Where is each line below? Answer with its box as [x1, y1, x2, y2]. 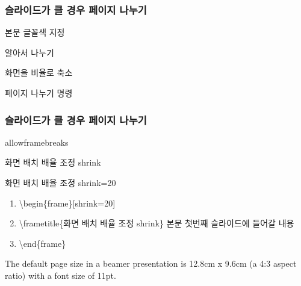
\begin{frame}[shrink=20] [19, 196, 116, 209]
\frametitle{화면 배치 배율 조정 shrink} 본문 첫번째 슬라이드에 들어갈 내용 [19, 217, 294, 229]
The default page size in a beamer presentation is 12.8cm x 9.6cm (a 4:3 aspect [5, 257, 297, 270]
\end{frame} [19, 237, 66, 249]
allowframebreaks [5, 135, 69, 148]
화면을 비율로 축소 [5, 66, 73, 79]
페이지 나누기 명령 [5, 87, 73, 99]
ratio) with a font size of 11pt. [5, 269, 116, 281]
